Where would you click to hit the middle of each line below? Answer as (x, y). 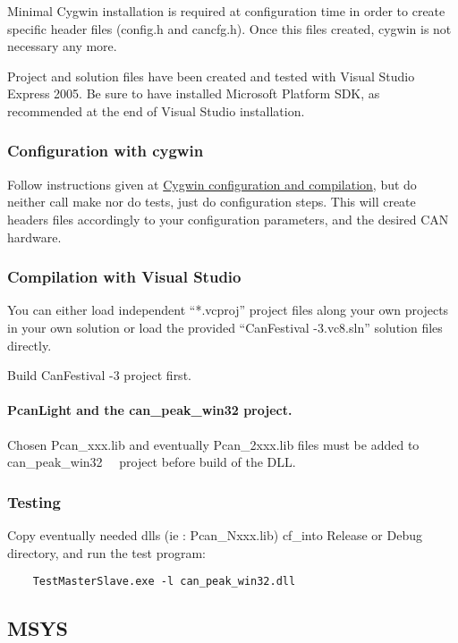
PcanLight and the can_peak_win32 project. (150, 410)
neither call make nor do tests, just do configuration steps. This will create (212, 202)
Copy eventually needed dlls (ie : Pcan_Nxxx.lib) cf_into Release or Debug (215, 534)
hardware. (34, 237)
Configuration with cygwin (106, 151)
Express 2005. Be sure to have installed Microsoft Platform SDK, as (194, 93)
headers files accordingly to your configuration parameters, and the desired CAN (228, 219)
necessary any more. (62, 46)
